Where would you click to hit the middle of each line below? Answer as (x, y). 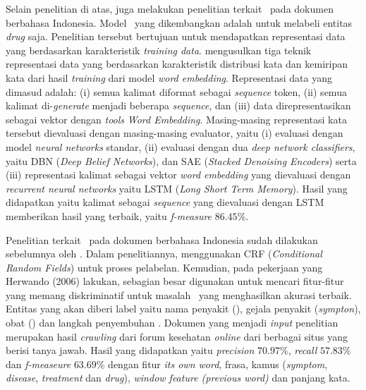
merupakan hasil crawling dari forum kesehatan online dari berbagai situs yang (177, 336)
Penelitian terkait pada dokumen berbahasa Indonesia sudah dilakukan (162, 239)
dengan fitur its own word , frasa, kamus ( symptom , (218, 364)
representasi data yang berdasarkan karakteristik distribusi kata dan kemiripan (177, 64)
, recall (303, 350)
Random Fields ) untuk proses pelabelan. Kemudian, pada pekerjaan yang (164, 267)
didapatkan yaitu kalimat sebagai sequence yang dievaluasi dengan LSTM (165, 202)
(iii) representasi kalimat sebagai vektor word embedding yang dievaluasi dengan (178, 175)
